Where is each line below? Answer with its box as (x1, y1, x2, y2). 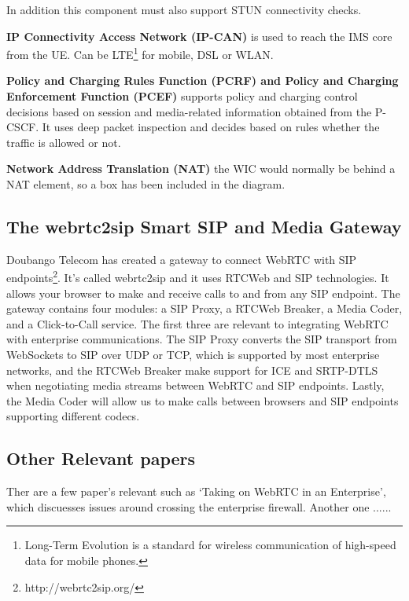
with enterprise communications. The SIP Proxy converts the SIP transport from (6, 331, 397, 347)
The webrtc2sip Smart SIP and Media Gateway (6, 214, 402, 238)
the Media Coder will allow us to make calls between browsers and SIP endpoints (6, 392, 399, 409)
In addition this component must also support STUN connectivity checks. (6, 2, 362, 17)
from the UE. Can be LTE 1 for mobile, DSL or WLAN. (6, 44, 274, 62)
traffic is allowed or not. (6, 134, 121, 150)
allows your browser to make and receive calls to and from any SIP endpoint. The (6, 284, 400, 301)
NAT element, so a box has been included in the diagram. (6, 176, 286, 192)
